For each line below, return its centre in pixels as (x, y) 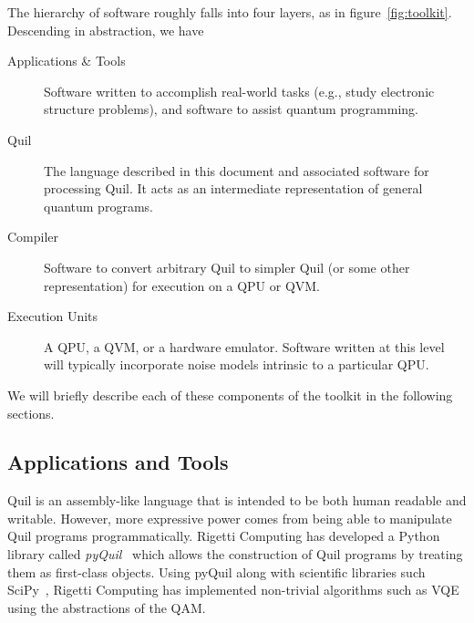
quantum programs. (98, 206)
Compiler (33, 237)
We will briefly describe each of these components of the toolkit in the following (230, 395)
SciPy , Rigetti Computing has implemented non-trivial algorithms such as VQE (233, 590)
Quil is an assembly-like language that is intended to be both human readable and (237, 500)
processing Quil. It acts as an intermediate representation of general (233, 188)
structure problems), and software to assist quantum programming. (231, 109)
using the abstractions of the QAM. (107, 607)
